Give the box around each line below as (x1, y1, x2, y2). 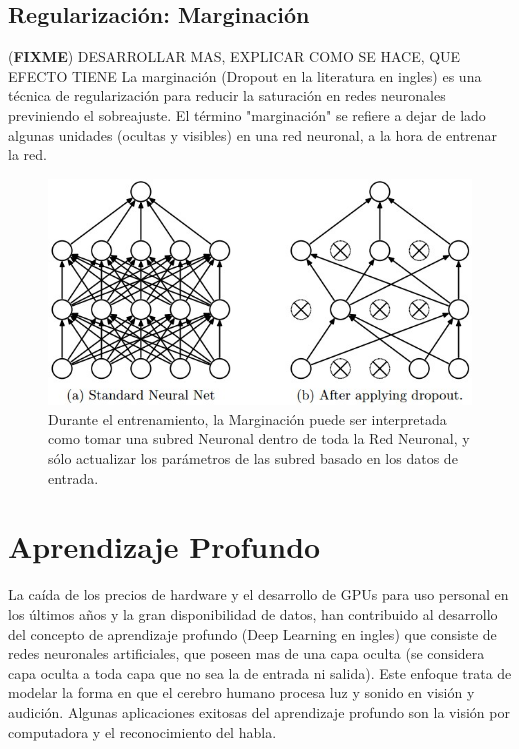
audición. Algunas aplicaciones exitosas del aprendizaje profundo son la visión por (8, 701, 510, 722)
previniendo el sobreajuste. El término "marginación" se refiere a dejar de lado (8, 104, 486, 125)
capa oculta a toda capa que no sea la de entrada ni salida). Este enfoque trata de (8, 662, 512, 683)
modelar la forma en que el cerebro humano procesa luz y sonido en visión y (8, 682, 475, 703)
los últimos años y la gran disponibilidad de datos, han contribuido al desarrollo (8, 603, 498, 624)
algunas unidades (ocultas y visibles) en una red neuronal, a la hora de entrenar (8, 124, 498, 145)
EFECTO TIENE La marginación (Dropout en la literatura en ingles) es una (8, 65, 482, 86)
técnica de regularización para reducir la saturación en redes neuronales (8, 85, 446, 106)
